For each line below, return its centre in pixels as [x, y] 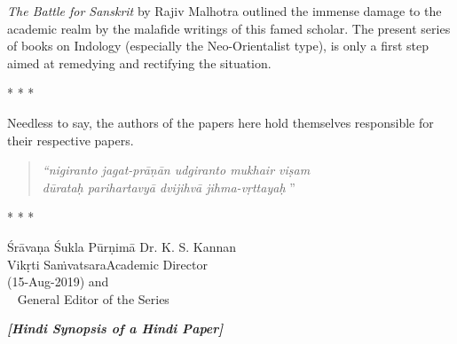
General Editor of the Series [93, 298]
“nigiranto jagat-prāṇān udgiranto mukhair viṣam [176, 170]
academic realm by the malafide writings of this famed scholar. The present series [229, 28]
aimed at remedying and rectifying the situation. [139, 63]
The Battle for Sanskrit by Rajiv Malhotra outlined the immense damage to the [225, 11]
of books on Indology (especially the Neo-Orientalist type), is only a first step [218, 46]
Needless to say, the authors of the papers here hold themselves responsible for [221, 122]
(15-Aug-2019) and [58, 281]
